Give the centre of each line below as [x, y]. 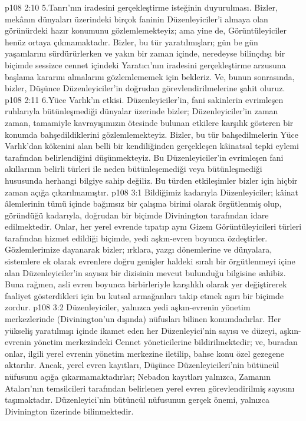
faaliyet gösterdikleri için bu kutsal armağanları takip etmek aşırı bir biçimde [144, 295]
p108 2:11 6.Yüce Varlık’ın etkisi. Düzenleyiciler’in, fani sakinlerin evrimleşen [144, 99]
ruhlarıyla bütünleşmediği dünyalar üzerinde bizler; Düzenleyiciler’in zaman [142, 111]
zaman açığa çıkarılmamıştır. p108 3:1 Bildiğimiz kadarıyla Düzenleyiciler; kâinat [152, 192]
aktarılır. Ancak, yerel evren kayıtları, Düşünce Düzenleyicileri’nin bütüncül [142, 365]
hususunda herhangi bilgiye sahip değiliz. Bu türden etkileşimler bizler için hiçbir [151, 180]
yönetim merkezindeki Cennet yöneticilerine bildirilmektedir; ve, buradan [166, 342]
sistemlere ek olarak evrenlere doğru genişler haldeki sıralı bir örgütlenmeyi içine [150, 261]
